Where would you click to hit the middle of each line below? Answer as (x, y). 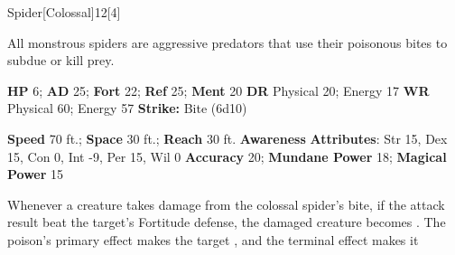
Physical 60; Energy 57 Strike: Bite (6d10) (127, 108)
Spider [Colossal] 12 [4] (64, 12)
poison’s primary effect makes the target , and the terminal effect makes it (213, 239)
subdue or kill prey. (61, 60)
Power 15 (36, 174)
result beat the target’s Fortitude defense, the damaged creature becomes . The (227, 222)
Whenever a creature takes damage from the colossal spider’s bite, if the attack (226, 204)
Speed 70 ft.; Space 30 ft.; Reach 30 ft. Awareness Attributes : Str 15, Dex (227, 138)
